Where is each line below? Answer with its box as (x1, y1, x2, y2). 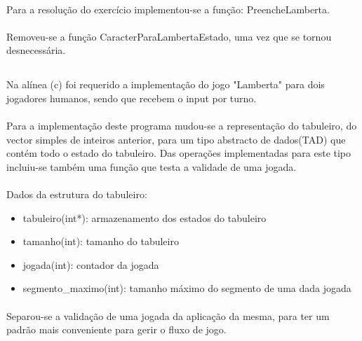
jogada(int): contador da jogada (22, 257, 159, 272)
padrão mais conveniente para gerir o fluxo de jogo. (6, 322, 227, 337)
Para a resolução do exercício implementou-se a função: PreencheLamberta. (6, 1, 330, 16)
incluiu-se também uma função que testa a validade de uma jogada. (6, 159, 297, 174)
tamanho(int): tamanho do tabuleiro (22, 234, 179, 249)
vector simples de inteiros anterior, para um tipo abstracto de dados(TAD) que (6, 132, 346, 146)
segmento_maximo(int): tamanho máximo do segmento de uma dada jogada (22, 281, 351, 295)
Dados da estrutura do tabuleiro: (6, 187, 147, 202)
